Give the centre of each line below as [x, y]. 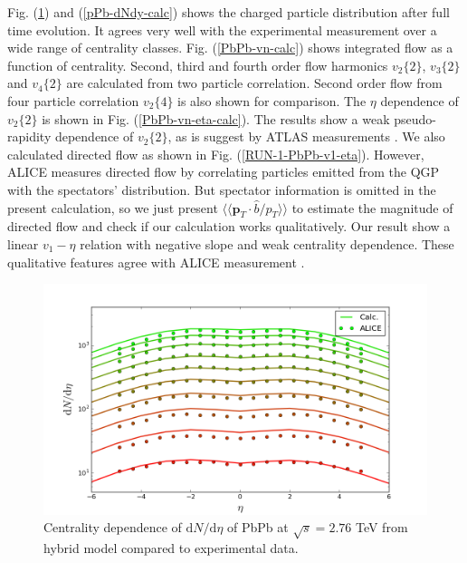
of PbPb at [258, 527]
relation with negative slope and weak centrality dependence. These [267, 243]
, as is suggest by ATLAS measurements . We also [306, 136]
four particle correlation [73, 100]
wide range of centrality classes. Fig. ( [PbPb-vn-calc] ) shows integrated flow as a [230, 48]
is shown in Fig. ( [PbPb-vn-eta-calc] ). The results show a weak [216, 118]
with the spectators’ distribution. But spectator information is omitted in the [222, 189]
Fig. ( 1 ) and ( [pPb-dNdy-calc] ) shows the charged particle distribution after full [229, 12]
